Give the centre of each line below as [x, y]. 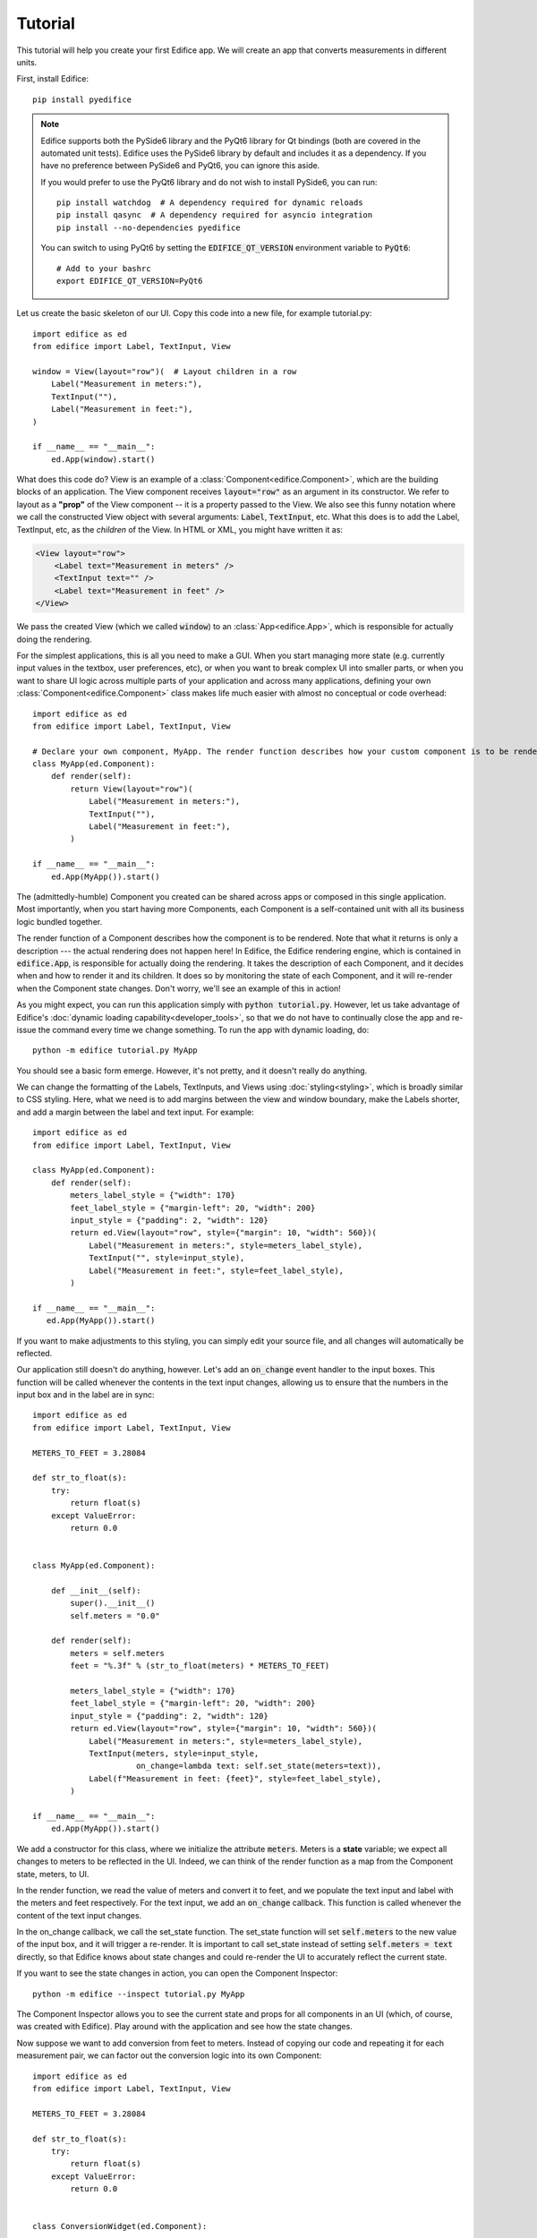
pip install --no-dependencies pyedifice [149, 227]
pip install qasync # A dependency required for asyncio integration [215, 215]
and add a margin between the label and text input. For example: [135, 1112]
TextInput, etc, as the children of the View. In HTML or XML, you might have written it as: [180, 529]
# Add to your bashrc [104, 268]
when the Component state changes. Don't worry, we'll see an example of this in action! [179, 988]
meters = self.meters [118, 1653]
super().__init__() [113, 1603]
